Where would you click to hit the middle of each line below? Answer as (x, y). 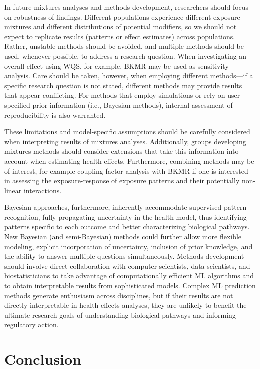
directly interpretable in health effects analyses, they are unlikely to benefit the (125, 305)
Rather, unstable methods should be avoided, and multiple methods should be (124, 46)
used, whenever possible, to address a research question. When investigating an (125, 55)
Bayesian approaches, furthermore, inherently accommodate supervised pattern (125, 207)
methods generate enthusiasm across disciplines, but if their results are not (119, 295)
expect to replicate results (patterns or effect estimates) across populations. (120, 36)
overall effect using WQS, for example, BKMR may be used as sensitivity (116, 65)
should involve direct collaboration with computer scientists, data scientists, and (127, 266)
